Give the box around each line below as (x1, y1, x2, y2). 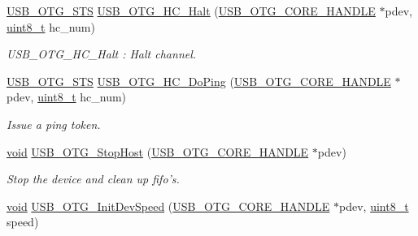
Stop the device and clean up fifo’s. (7, 170, 180, 187)
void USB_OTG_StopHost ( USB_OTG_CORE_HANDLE (7, 143, 309, 160)
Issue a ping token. (7, 115, 101, 132)
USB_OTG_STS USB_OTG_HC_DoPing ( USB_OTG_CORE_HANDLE (7, 72, 391, 89)
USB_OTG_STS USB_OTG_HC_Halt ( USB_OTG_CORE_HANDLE (7, 2, 376, 19)
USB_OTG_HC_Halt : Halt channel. (7, 45, 197, 62)
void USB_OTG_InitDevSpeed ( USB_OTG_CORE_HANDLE (7, 197, 330, 214)
